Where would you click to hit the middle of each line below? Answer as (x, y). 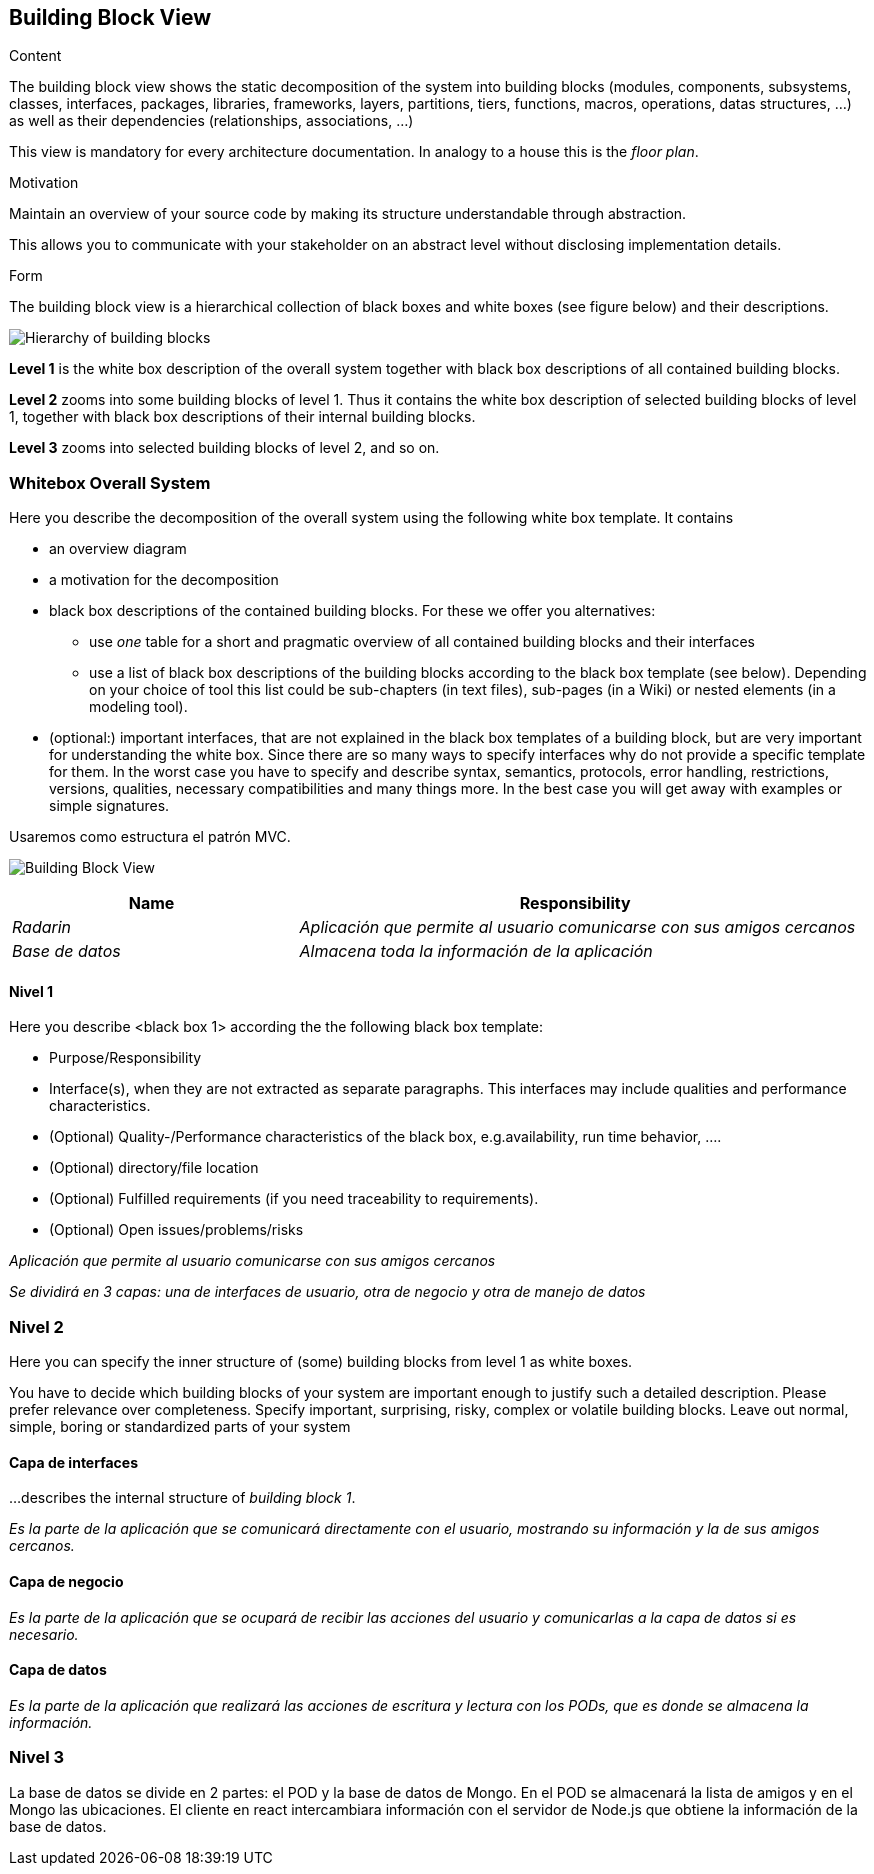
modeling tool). (138, 707)
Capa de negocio (66, 1581)
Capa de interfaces (74, 1462)
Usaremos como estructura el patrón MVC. (150, 837)
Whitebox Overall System (110, 482)
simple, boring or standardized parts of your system (180, 1427)
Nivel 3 (37, 1757)
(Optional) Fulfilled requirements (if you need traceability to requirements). (294, 1199)
